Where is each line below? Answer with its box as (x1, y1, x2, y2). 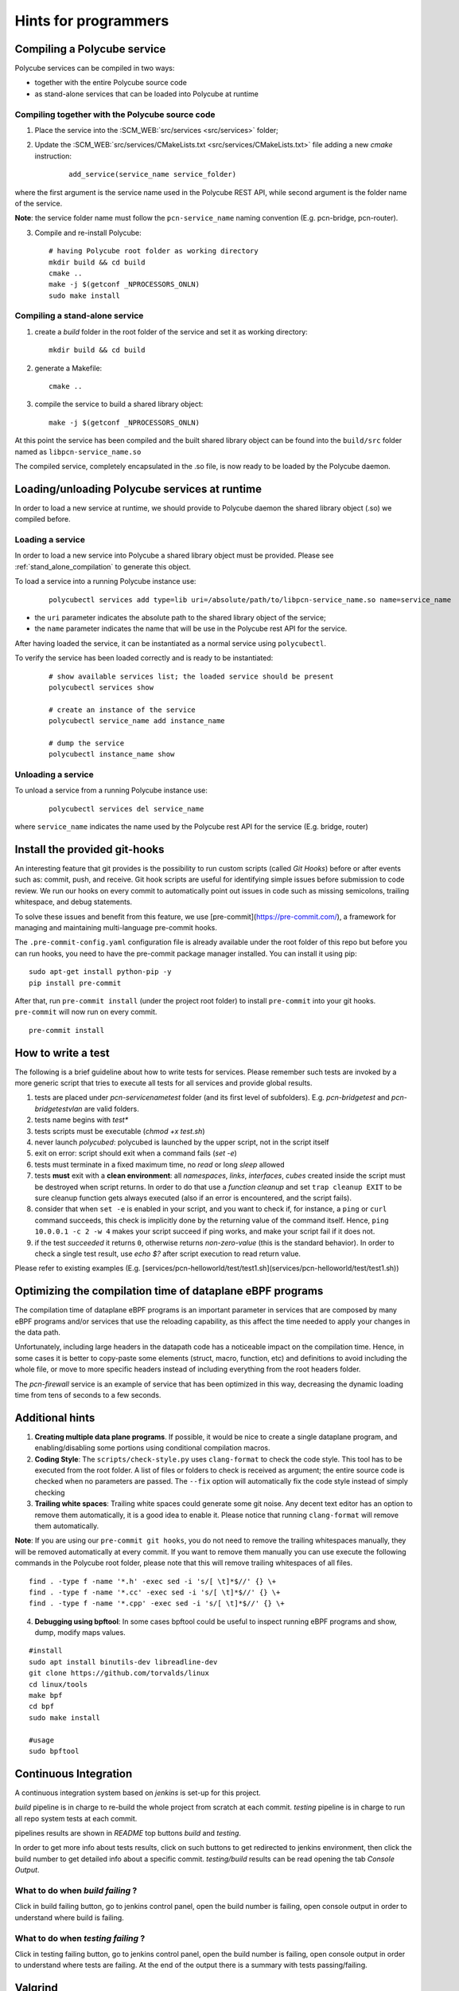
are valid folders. (84, 1104, 139, 1113)
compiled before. (14, 514, 71, 524)
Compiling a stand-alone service (14, 311, 144, 322)
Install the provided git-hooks (14, 843, 165, 856)
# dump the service (49, 738, 125, 748)
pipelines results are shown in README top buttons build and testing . (14, 1829, 242, 1838)
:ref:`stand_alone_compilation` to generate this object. (14, 561, 191, 571)
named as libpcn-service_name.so (14, 447, 142, 456)
